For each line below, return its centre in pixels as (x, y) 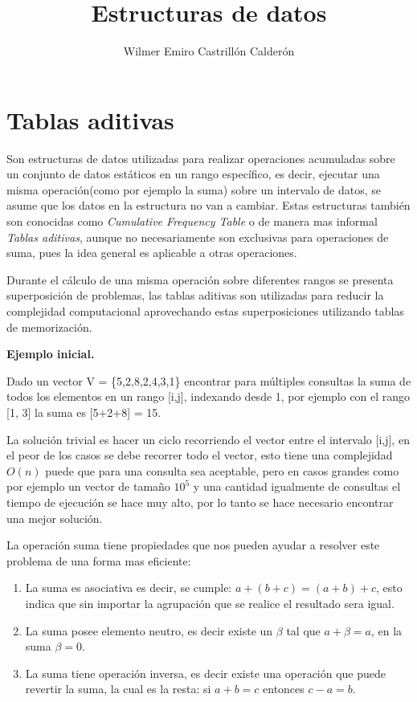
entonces (284, 689)
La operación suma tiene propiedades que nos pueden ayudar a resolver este (193, 545)
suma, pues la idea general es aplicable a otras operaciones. (152, 253)
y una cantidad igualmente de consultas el (297, 486)
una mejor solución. (55, 518)
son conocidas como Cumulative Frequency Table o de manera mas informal (192, 221)
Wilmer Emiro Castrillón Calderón (209, 51)
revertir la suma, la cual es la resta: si (118, 689)
